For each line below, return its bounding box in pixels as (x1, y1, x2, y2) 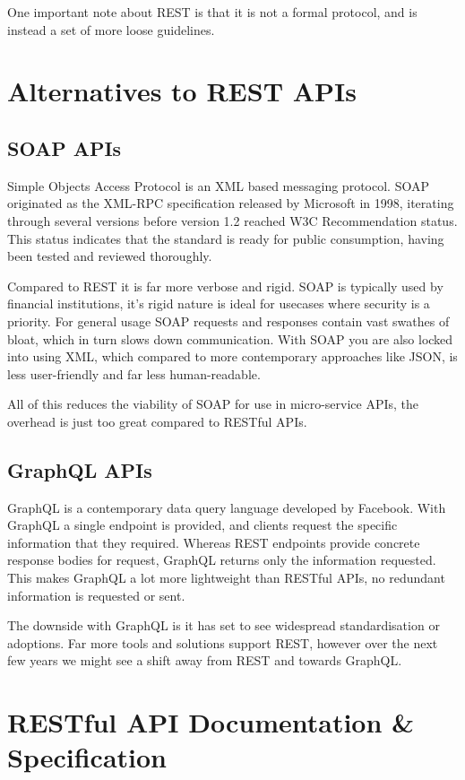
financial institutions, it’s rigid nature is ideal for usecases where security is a (7, 294, 430, 313)
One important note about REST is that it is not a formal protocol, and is (7, 3, 418, 21)
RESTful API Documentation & (7, 704, 415, 741)
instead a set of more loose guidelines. (7, 20, 215, 39)
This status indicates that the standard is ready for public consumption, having (7, 229, 444, 247)
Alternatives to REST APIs (7, 73, 357, 109)
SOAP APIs (7, 134, 122, 161)
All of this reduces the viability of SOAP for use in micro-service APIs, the (7, 394, 419, 413)
